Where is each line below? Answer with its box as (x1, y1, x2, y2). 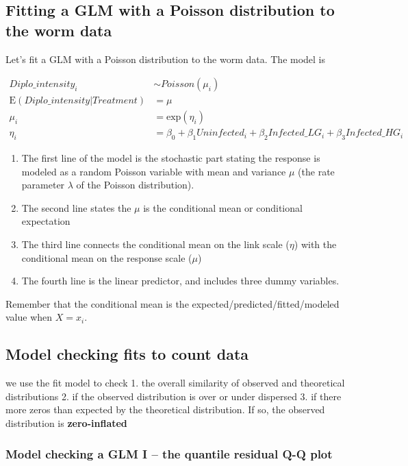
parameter (21, 177, 65, 192)
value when (5, 310, 53, 324)
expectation (21, 214, 71, 228)
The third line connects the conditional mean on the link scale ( (21, 237, 290, 252)
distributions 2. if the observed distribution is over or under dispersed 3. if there (5, 389, 342, 403)
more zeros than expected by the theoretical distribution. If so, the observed (5, 402, 325, 417)
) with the (294, 237, 337, 252)
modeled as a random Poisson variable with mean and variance (21, 164, 286, 178)
